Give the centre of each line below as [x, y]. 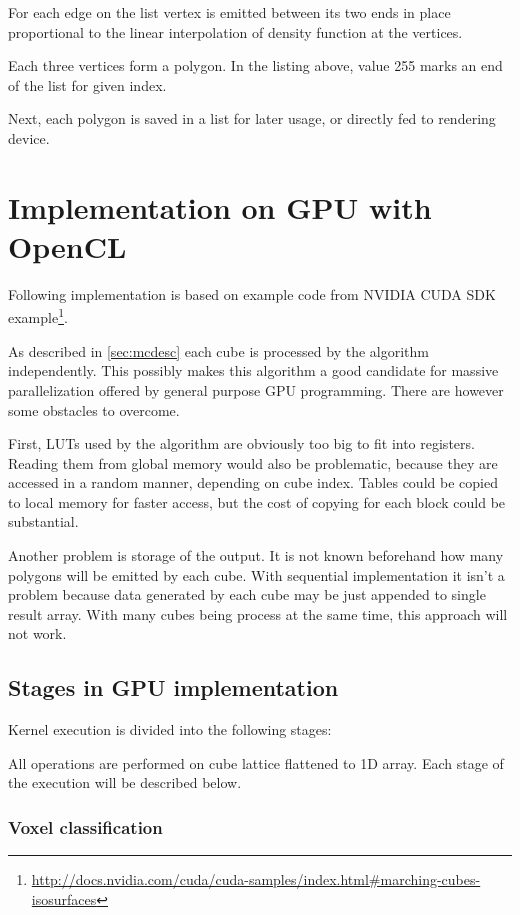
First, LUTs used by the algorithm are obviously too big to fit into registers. [241, 443]
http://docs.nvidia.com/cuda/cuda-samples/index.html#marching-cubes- [256, 879]
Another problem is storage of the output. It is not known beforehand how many [256, 555]
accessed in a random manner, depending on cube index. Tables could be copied [253, 482]
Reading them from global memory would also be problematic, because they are [253, 462]
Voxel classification [85, 826]
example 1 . [38, 316]
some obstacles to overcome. [94, 409]
